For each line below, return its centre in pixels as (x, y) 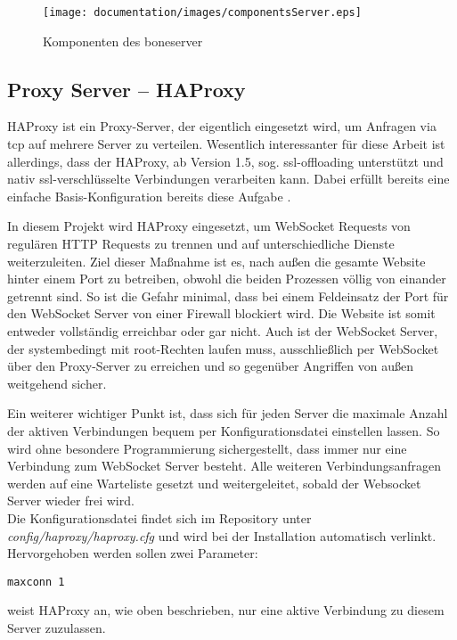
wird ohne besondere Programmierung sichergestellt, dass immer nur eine (207, 448)
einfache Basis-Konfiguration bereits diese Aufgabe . (149, 196)
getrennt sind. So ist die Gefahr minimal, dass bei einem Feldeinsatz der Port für (228, 295)
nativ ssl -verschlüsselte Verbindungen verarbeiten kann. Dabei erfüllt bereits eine (228, 179)
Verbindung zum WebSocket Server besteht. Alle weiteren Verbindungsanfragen (224, 466)
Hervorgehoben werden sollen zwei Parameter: (133, 553)
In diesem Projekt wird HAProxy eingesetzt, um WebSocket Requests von (209, 226)
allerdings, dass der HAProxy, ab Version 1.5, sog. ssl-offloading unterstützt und (225, 161)
